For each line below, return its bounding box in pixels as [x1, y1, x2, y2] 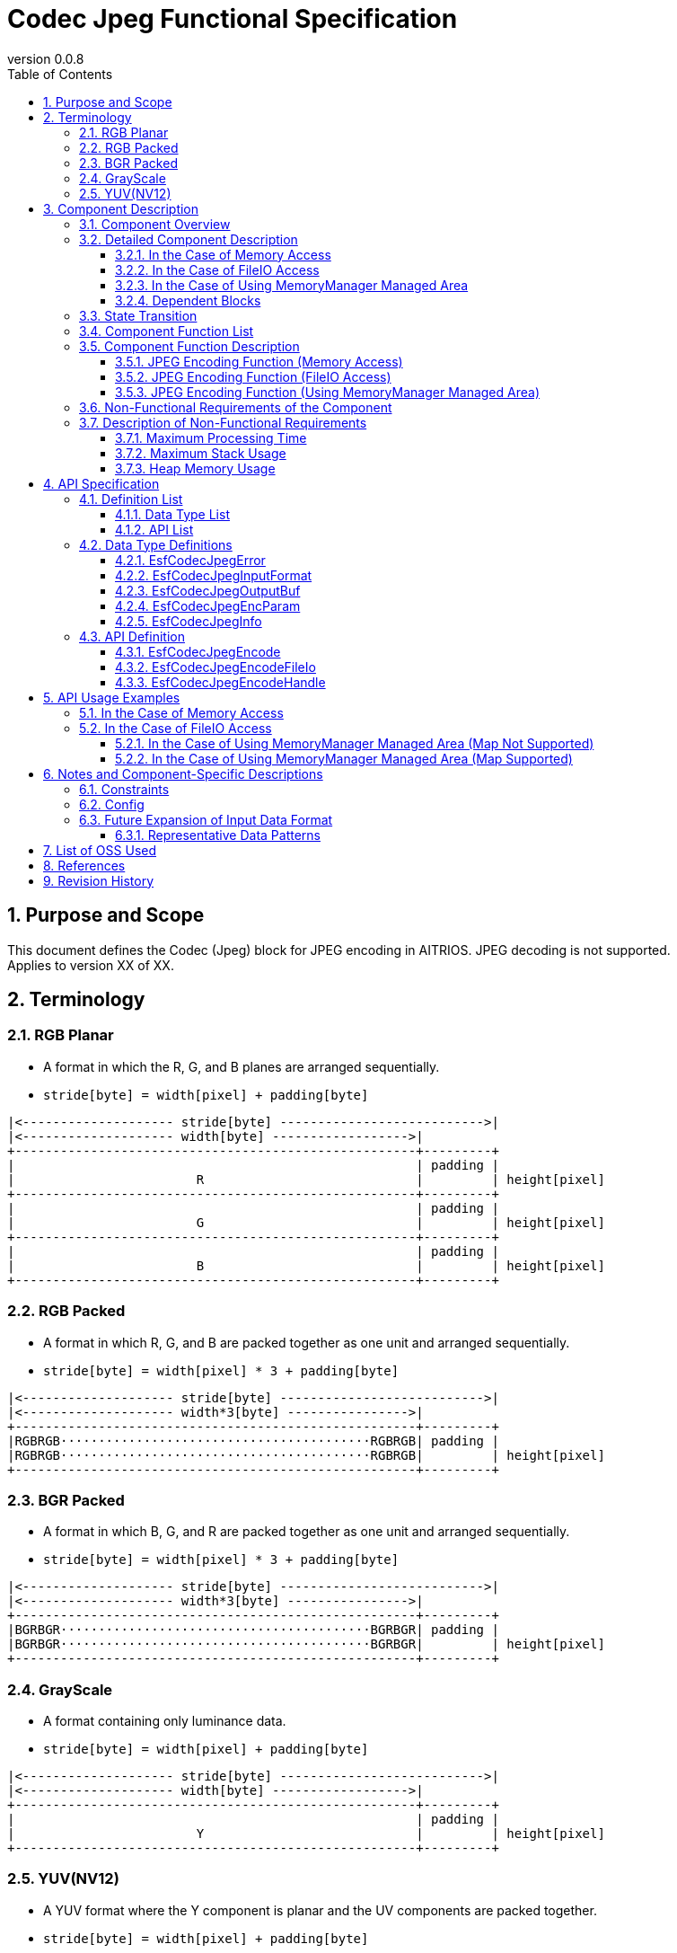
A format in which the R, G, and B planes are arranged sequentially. [43, 1058, 440, 1074]
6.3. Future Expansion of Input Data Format [79, 811, 333, 827]
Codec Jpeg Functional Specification [7, 4, 458, 34]
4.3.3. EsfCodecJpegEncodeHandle [115, 674, 326, 690]
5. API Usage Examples [43, 689, 180, 705]
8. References [43, 857, 126, 873]
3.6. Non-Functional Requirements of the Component [79, 399, 392, 415]
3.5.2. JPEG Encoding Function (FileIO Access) [115, 368, 391, 384]
